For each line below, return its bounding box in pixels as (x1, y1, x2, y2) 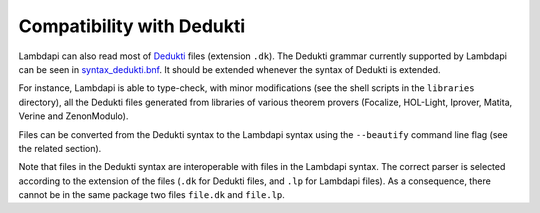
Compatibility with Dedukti (18, 15, 246, 37)
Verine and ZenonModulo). (18, 110, 129, 122)
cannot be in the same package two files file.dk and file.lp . (18, 189, 285, 201)
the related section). (18, 142, 102, 154)
